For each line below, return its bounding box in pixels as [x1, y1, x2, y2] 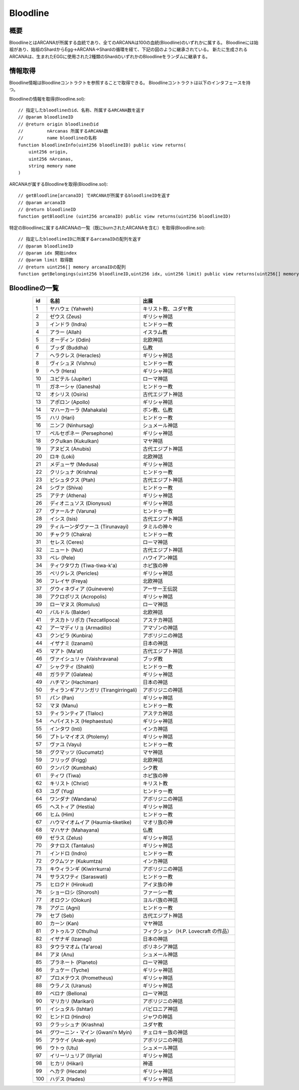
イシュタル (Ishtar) [50, 1006, 93, 1013]
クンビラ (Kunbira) [50, 632, 93, 639]
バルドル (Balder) [50, 609, 90, 616]
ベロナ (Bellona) [50, 990, 87, 997]
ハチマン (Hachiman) [50, 679, 99, 686]
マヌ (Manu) [50, 702, 78, 709]
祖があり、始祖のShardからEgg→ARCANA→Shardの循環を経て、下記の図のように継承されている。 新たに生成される [9, 46, 248, 52]
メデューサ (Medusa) [50, 461, 99, 468]
